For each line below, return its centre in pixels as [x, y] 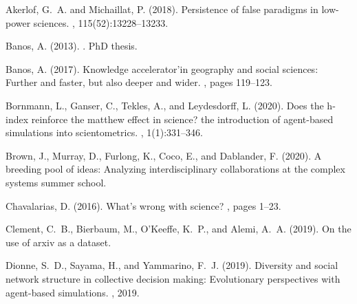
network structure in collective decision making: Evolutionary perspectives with [173, 278]
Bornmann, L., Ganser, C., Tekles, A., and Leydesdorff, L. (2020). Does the [165, 105]
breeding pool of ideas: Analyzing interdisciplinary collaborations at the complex [175, 169]
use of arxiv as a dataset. [58, 242]
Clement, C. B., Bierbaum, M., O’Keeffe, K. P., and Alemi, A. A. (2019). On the [178, 229]
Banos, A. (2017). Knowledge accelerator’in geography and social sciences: [162, 68]
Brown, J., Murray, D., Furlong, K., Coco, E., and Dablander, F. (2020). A [164, 155]
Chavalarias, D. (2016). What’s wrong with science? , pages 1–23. [143, 205]
